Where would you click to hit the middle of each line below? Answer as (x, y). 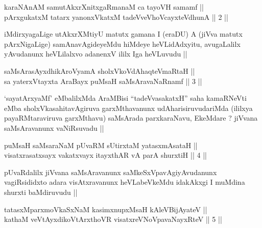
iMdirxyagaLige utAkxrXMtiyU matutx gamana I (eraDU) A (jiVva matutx (123, 34)
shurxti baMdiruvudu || (41, 192)
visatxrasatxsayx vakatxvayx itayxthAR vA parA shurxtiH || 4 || (105, 155)
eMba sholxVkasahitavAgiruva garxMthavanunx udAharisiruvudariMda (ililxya (128, 108)
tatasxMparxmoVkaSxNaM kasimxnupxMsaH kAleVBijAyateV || (106, 209)
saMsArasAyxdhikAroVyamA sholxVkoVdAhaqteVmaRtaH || (100, 70)
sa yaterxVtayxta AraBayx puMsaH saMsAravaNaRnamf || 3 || (103, 81)
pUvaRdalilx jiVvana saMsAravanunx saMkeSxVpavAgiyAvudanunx (111, 172)
